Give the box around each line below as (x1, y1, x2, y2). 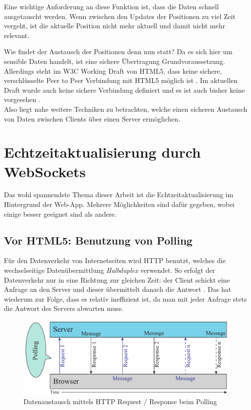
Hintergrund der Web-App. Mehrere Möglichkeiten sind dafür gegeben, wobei (4, 199, 235, 209)
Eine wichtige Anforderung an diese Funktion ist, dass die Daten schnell (4, 1, 219, 11)
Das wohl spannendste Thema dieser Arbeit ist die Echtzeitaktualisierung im (4, 189, 233, 200)
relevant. (4, 30, 30, 40)
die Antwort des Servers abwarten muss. (4, 303, 124, 313)
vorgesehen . (4, 94, 40, 104)
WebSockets (4, 161, 86, 181)
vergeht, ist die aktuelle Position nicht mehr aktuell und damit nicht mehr (4, 20, 225, 31)
